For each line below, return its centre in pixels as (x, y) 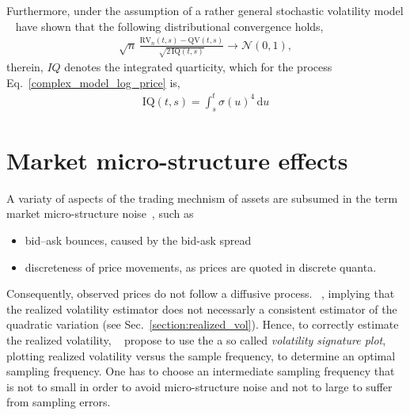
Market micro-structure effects (177, 160)
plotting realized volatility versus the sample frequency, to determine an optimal (201, 355)
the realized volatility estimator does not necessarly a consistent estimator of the (202, 308)
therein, (25, 67)
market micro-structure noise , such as (100, 213)
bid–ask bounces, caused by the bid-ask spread (138, 240)
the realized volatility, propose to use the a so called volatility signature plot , (196, 340)
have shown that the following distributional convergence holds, (169, 26)
